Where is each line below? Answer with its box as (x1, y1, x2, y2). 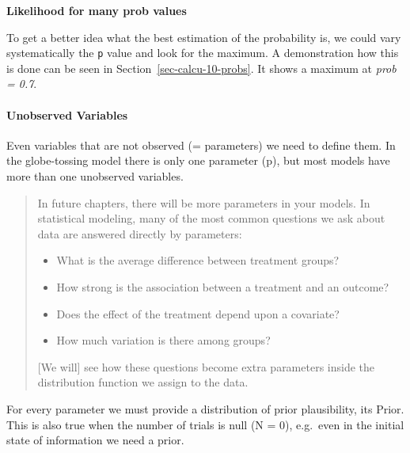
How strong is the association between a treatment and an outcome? (56, 278, 389, 295)
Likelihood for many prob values (6, 2, 187, 18)
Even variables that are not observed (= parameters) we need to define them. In (6, 136, 396, 153)
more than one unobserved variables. (6, 168, 184, 185)
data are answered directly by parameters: (37, 225, 242, 242)
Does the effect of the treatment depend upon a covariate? (56, 305, 340, 322)
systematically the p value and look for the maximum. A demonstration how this (6, 44, 399, 61)
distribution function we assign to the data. (37, 374, 249, 390)
